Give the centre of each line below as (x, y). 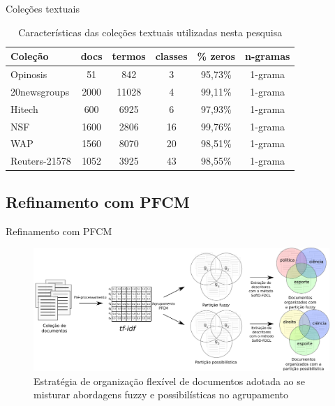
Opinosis (29, 74)
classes (171, 56)
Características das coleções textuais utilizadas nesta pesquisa (150, 32)
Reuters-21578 (41, 161)
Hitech (24, 108)
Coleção (30, 56)
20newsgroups (40, 91)
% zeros (216, 56)
